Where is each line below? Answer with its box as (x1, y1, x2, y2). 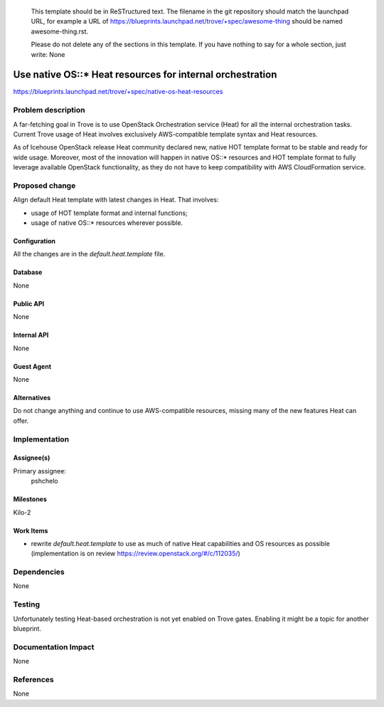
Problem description (13, 105, 85, 115)
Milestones (13, 495, 48, 503)
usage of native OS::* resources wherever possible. (31, 219, 183, 227)
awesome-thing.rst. (31, 27, 89, 36)
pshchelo (31, 477, 58, 486)
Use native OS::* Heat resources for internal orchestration (13, 68, 277, 81)
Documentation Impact (13, 641, 95, 651)
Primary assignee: (13, 466, 67, 475)
